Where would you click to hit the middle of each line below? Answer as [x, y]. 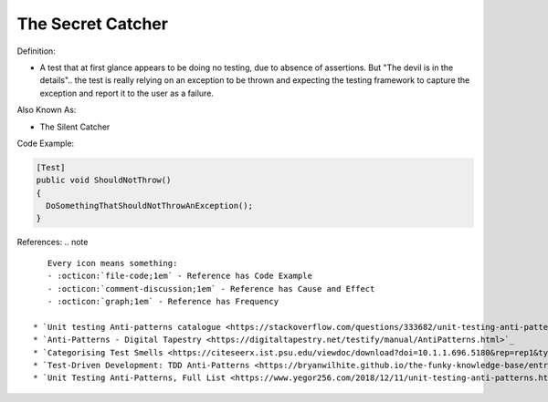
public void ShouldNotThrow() [104, 180]
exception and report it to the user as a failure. [127, 93]
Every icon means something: [112, 263]
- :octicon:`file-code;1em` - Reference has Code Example [179, 276]
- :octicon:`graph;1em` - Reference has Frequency [163, 301]
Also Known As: [47, 110]
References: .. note [53, 242]
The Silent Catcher [75, 127]
